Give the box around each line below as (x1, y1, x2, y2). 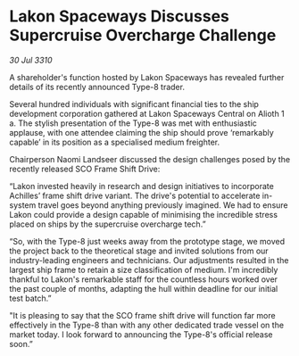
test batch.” (9, 293, 52, 303)
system (9, 199, 37, 211)
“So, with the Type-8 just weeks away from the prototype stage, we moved (9, 236, 286, 246)
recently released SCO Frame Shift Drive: (9, 163, 161, 174)
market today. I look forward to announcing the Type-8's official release (9, 328, 274, 340)
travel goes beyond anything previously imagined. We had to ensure (37, 199, 288, 211)
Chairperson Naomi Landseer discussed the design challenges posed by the (9, 153, 291, 164)
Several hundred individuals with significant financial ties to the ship (9, 98, 259, 109)
